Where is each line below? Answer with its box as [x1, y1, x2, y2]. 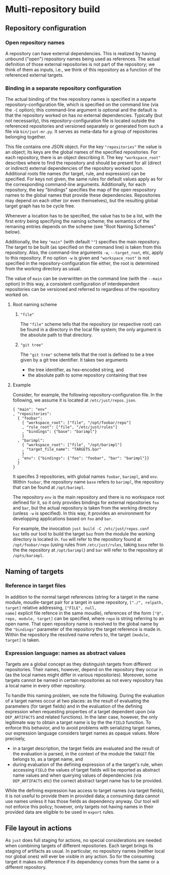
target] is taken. [5, 637, 41, 643]
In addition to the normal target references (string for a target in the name [5, 594, 159, 600]
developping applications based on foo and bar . [12, 516, 113, 522]
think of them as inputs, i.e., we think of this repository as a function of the [5, 66, 161, 72]
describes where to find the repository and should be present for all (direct [5, 160, 161, 166]
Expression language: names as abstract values [5, 649, 126, 657]
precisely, [5, 736, 26, 742]
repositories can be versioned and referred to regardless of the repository [5, 286, 160, 293]
